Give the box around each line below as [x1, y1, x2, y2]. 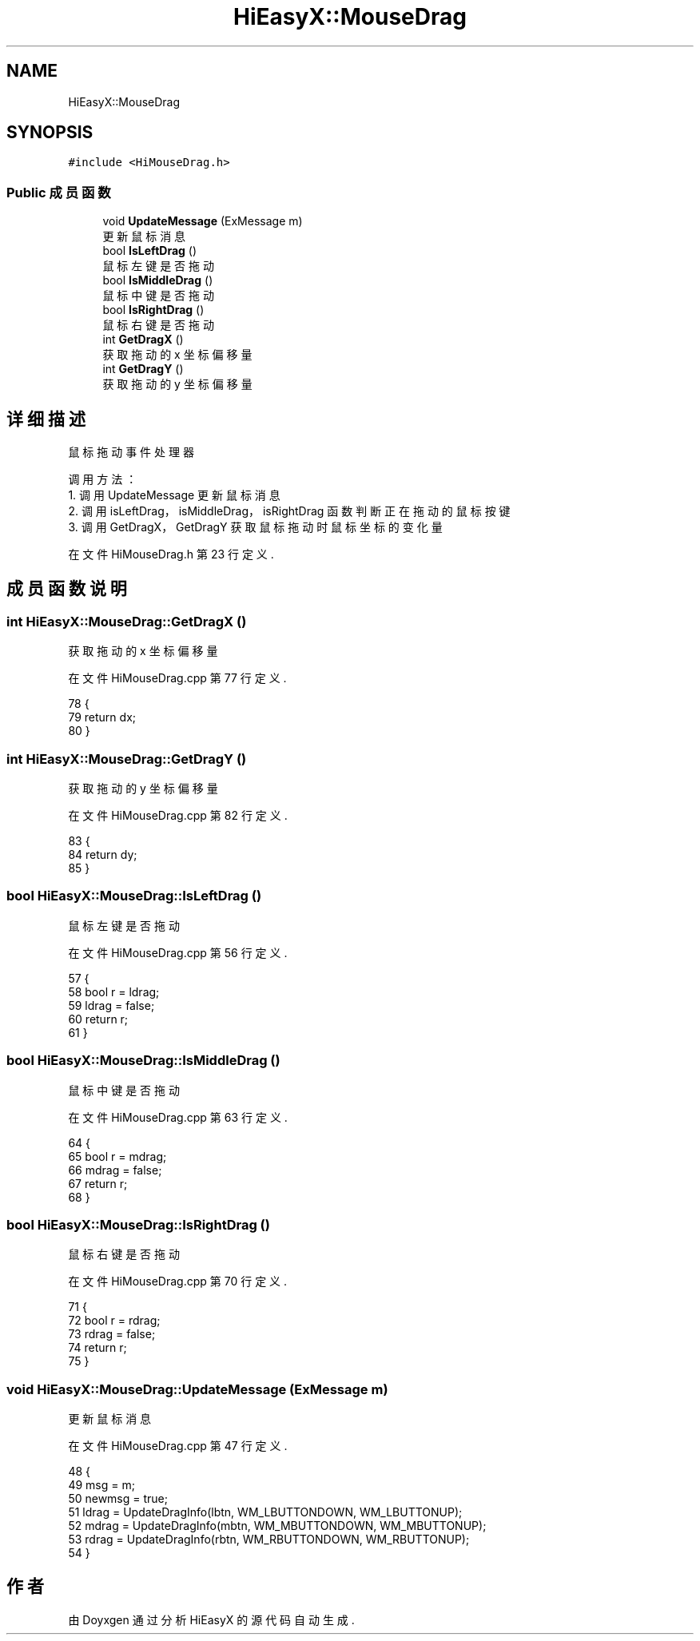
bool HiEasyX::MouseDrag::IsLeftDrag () [6, 888, 262, 904]
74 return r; [68, 1341, 127, 1355]
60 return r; [68, 1011, 129, 1026]
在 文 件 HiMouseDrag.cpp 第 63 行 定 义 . [68, 1110, 288, 1124]
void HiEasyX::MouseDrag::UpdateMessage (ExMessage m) [6, 1381, 388, 1397]
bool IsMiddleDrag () [102, 273, 213, 288]
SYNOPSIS [6, 122, 93, 143]
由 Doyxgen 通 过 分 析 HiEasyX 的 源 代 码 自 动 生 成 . [68, 1612, 355, 1627]
